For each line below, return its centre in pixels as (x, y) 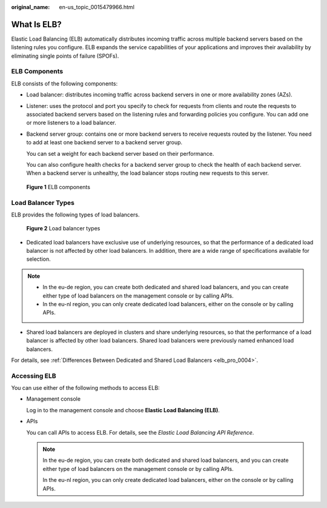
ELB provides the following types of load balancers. (75, 215)
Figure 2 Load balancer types (63, 229)
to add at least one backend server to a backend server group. (104, 142)
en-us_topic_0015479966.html (97, 7)
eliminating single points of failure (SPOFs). (65, 56)
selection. (38, 259)
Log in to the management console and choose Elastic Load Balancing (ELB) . (123, 410)
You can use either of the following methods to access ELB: (85, 388)
